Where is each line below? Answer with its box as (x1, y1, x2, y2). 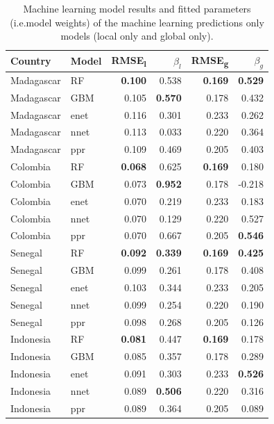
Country (10, 54, 51, 68)
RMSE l (111, 53, 147, 69)
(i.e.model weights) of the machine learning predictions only (10, 15, 264, 29)
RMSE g (191, 53, 229, 69)
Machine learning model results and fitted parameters (23, 1, 251, 15)
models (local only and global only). (60, 28, 214, 43)
